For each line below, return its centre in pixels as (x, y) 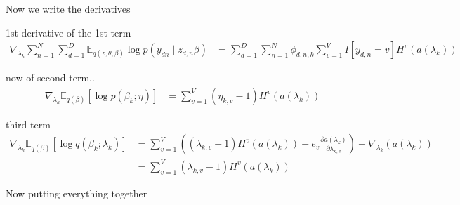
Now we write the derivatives (68, 8)
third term (28, 124)
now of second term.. (50, 78)
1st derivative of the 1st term (68, 32)
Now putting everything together (77, 193)
